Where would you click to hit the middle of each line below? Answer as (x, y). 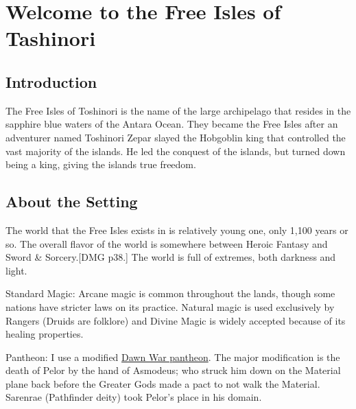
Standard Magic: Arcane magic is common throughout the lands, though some (170, 293)
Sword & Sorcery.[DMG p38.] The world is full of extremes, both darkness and (171, 257)
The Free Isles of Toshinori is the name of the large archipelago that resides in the (178, 110)
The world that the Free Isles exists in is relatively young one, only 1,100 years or (177, 230)
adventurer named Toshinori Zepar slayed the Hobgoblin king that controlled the (176, 137)
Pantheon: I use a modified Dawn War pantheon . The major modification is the (173, 357)
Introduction (51, 81)
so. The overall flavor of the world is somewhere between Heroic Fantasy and (167, 243)
